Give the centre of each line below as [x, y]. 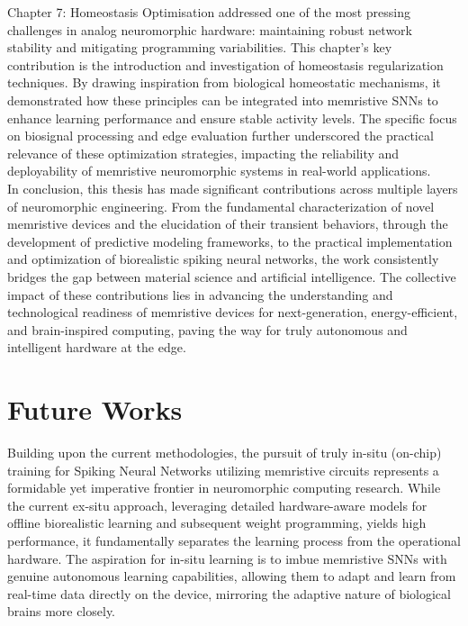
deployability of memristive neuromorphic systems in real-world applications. [219, 171]
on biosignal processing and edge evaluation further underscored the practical [220, 136]
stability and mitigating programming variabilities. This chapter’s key [200, 47]
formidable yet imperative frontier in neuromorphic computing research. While [224, 488]
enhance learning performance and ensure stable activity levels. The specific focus [232, 118]
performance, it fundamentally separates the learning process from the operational [234, 540]
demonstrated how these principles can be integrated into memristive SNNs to [223, 100]
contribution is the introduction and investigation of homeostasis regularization [225, 64]
